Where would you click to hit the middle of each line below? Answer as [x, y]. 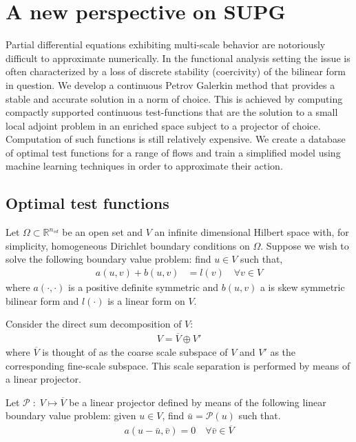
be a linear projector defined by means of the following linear [198, 402]
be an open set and [103, 232]
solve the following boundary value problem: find [108, 259]
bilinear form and [42, 300]
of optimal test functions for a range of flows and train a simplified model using [173, 152]
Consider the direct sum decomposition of [94, 324]
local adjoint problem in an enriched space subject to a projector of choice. [163, 125]
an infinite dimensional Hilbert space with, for [252, 232]
